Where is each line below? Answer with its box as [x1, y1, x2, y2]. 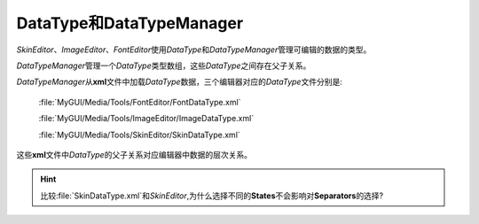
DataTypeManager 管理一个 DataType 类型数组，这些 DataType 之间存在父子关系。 [16, 60, 311, 71]
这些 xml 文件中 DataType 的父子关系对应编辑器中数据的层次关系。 [16, 149, 253, 159]
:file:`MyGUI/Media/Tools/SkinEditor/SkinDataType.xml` [38, 129, 241, 140]
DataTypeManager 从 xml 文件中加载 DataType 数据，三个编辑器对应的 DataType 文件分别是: [16, 76, 343, 88]
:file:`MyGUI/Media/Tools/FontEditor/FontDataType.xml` [38, 97, 241, 107]
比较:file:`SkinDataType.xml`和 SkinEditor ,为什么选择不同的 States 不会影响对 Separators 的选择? [40, 190, 384, 201]
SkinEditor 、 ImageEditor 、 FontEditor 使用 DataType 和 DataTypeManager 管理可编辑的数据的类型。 [16, 44, 372, 55]
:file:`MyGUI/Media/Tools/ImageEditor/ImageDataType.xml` [38, 113, 255, 124]
